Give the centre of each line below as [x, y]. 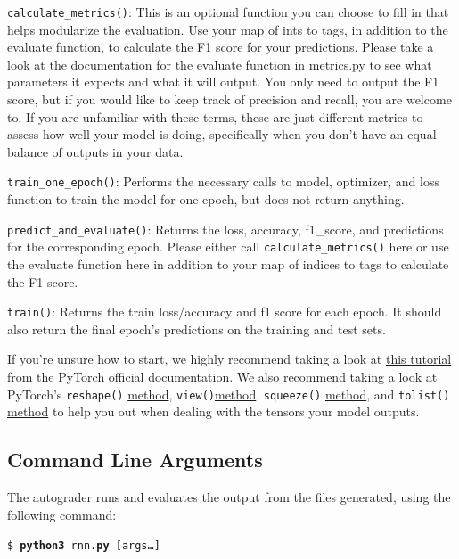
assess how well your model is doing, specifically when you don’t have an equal [222, 134]
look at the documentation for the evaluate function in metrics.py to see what [220, 64]
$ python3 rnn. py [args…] [84, 546]
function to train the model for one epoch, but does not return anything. [206, 199]
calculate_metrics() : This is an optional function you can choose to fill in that [228, 12]
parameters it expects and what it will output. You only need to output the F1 [223, 82]
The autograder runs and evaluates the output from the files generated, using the [229, 497]
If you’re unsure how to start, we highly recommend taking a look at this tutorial [229, 359]
